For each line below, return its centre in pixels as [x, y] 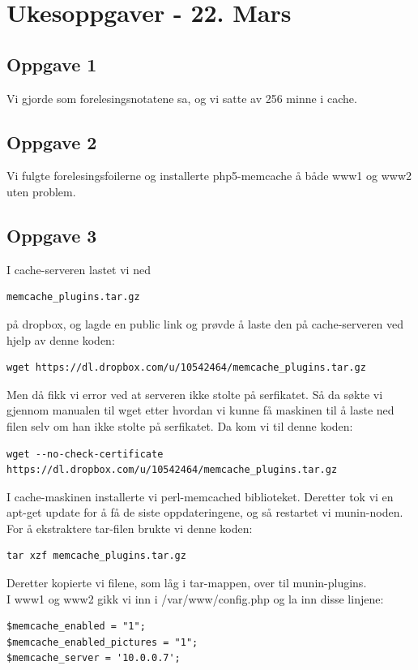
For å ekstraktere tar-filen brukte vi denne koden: [130, 528]
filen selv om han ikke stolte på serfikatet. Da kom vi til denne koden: [180, 425]
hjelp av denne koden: [61, 339]
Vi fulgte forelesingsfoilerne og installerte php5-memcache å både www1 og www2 [209, 176]
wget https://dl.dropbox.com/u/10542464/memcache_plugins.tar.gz [186, 368]
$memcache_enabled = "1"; [76, 627]
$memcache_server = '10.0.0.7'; [94, 658]
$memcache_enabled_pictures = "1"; [102, 642]
